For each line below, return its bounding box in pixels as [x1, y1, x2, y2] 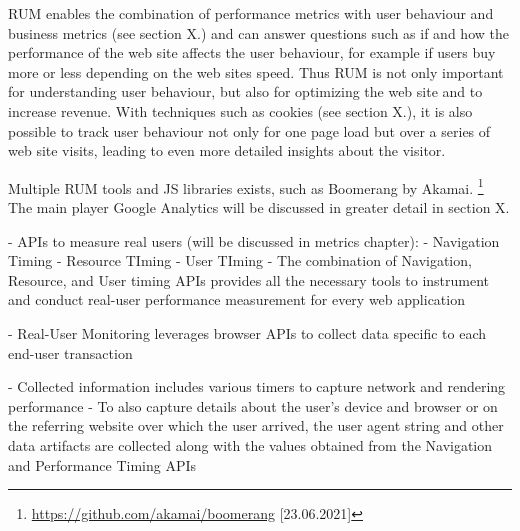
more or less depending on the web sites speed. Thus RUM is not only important [8, 61, 504, 82]
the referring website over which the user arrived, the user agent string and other [8, 415, 504, 436]
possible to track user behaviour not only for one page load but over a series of [8, 120, 491, 141]
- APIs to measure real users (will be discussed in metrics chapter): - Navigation [8, 230, 500, 251]
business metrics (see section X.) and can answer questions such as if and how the [8, 22, 509, 43]
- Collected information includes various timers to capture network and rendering [8, 376, 506, 397]
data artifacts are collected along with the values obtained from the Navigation [8, 434, 493, 455]
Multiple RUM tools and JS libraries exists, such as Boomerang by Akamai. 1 [8, 174, 484, 198]
